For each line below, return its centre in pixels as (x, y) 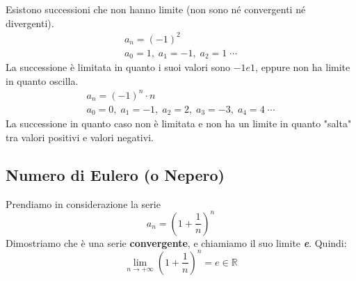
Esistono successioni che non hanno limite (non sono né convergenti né (156, 9)
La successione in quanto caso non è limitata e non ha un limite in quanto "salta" (179, 123)
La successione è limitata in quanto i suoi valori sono (118, 67)
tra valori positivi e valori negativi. (80, 137)
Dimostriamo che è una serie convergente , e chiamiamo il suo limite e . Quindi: (176, 242)
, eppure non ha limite (303, 67)
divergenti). (30, 23)
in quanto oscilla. (42, 80)
